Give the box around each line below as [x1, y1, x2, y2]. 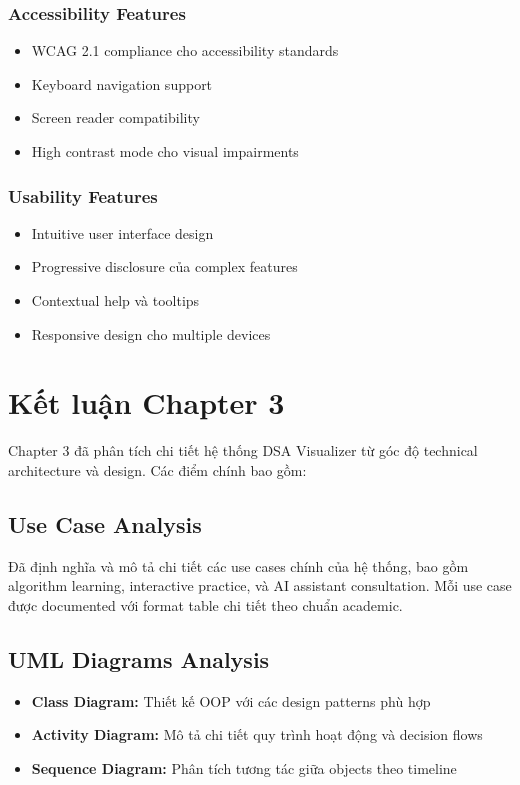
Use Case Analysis [8, 508, 202, 539]
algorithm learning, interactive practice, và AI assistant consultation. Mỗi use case [8, 575, 512, 596]
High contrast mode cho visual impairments [31, 141, 299, 161]
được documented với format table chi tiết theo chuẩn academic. [8, 594, 403, 615]
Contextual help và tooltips [31, 290, 200, 310]
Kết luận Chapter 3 [8, 382, 285, 423]
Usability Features [8, 183, 158, 208]
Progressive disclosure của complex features [31, 256, 298, 277]
